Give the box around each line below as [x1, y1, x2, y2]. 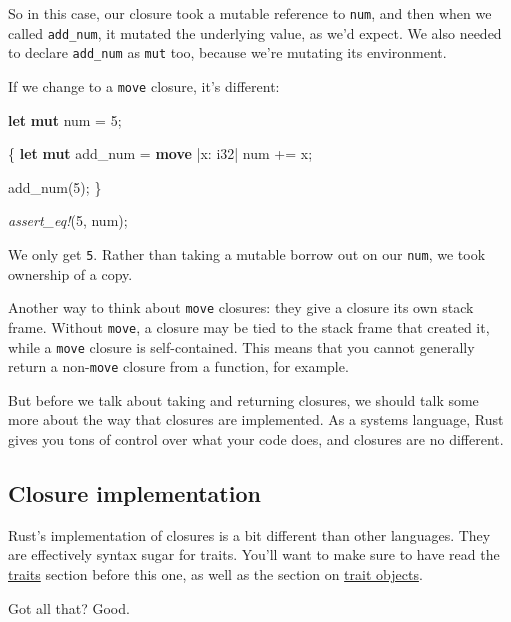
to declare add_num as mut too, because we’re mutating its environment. [8, 42, 447, 63]
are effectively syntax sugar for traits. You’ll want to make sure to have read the [8, 544, 500, 565]
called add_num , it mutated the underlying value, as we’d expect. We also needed [8, 22, 502, 43]
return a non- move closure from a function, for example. [8, 356, 349, 377]
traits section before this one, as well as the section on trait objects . [8, 564, 423, 585]
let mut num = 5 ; [8, 109, 122, 130]
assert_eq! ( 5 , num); [8, 210, 128, 231]
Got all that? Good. [8, 597, 130, 618]
